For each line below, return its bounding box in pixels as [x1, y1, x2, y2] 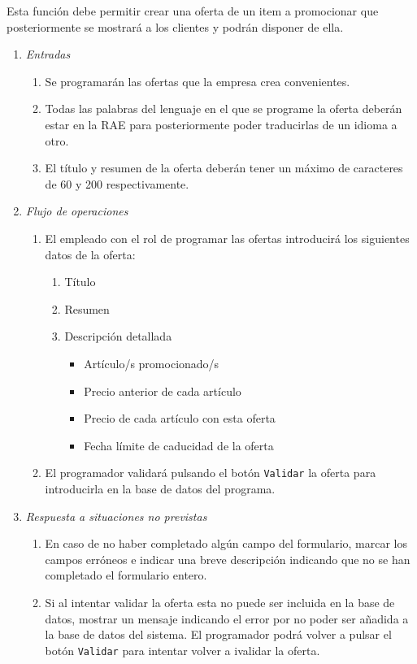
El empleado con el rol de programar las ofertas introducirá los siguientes [45, 229, 410, 246]
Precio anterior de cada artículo [84, 382, 241, 399]
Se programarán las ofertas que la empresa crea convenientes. [45, 72, 350, 89]
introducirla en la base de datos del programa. [45, 480, 276, 497]
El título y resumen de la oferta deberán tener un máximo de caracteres [45, 159, 403, 176]
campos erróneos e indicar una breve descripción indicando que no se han [45, 550, 410, 567]
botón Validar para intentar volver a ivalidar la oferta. [45, 641, 320, 658]
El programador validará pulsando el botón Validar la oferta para [45, 464, 376, 481]
